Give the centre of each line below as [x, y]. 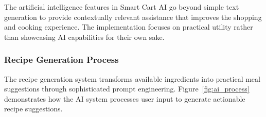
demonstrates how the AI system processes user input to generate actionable [125, 98]
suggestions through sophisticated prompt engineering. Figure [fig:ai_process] [127, 89]
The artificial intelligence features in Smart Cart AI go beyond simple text [122, 7]
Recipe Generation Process [61, 60]
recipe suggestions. [33, 109]
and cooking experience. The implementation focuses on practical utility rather [129, 27]
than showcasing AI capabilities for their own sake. [84, 37]
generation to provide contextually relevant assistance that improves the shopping [133, 17]
